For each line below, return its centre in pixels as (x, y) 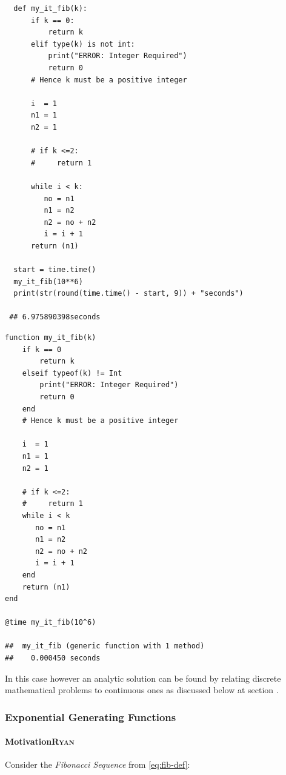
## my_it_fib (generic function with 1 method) (105, 646)
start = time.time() (55, 270)
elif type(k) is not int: (83, 44)
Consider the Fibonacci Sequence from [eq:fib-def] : (98, 764)
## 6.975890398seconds (55, 317)
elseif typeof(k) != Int (72, 373)
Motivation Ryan (40, 741)
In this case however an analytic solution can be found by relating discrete (143, 678)
